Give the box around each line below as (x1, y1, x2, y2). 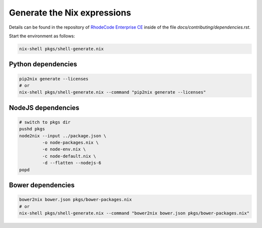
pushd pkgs (19, 126, 45, 132)
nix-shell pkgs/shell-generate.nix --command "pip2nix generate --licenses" (19, 90, 206, 95)
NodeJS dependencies (9, 103, 80, 112)
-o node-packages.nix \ (42, 140, 99, 146)
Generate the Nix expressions (9, 7, 131, 18)
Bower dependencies (9, 181, 75, 189)
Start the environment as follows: (9, 33, 75, 39)
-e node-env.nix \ (42, 147, 86, 152)
